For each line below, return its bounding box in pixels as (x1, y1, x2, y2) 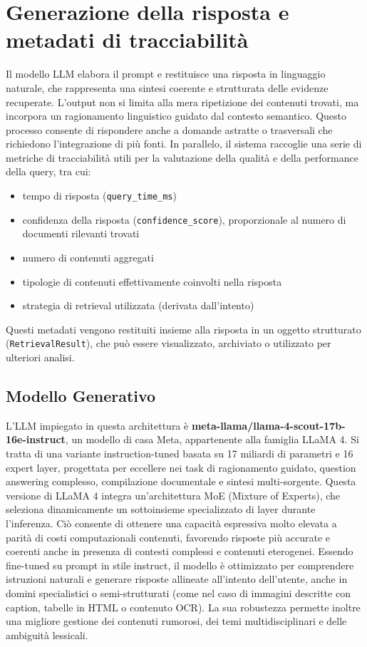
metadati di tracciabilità (6, 25, 249, 54)
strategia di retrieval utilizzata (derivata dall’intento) (22, 298, 254, 313)
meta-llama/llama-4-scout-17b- (191, 418, 346, 433)
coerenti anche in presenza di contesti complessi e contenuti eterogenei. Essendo (6, 544, 353, 559)
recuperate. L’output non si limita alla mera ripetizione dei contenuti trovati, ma (6, 94, 359, 109)
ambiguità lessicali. (6, 627, 88, 642)
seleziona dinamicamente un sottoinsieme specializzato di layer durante (6, 502, 316, 517)
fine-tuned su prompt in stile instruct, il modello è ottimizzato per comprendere (6, 557, 354, 572)
